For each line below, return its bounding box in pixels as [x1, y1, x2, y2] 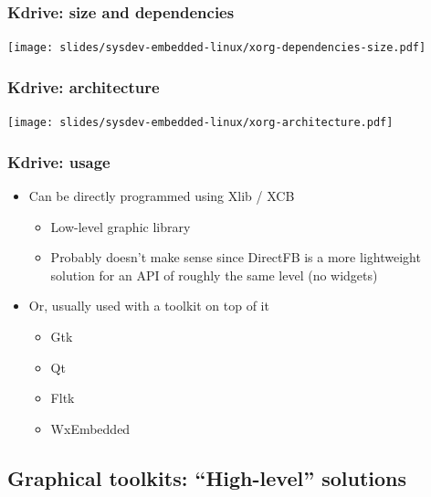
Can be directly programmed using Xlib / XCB [28, 185, 295, 205]
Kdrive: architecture [7, 75, 160, 98]
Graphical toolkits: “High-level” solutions [7, 463, 407, 492]
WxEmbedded [50, 418, 131, 438]
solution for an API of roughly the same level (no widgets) [50, 265, 378, 284]
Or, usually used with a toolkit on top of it [28, 296, 269, 315]
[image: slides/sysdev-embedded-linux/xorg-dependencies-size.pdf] [7, 41, 426, 55]
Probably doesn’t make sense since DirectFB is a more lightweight [50, 248, 421, 267]
